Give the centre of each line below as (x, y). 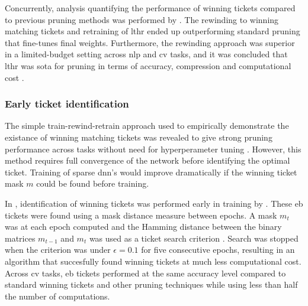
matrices (20, 238)
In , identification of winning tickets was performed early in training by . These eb (154, 203)
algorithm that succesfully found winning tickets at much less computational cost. (153, 261)
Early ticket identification (67, 104)
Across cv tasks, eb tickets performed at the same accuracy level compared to (145, 273)
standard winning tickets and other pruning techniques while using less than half (151, 284)
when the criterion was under (58, 250)
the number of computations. (57, 296)
